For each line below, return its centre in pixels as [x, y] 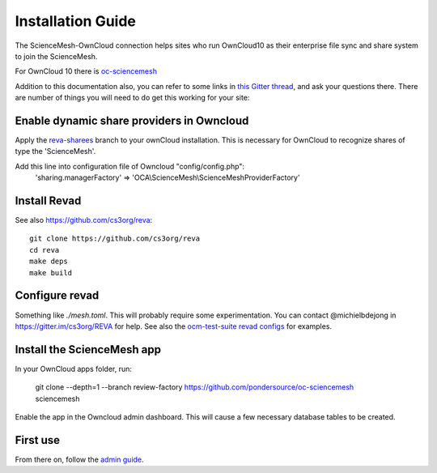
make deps [49, 262]
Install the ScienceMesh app [88, 349]
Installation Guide [76, 21]
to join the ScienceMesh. [56, 56]
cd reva [45, 250]
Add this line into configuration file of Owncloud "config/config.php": [130, 166]
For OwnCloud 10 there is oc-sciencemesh [86, 71]
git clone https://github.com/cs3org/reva [115, 239]
